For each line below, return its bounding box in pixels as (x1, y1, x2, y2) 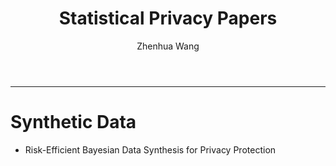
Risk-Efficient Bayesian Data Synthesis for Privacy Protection (24, 143, 277, 156)
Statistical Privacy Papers (58, 7, 278, 30)
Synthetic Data (10, 111, 137, 134)
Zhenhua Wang (136, 40, 200, 52)
